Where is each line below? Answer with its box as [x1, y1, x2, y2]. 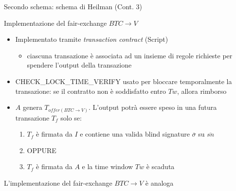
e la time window [82, 161, 133, 172]
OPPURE [27, 145, 56, 155]
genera [22, 102, 42, 112]
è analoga [145, 178, 174, 188]
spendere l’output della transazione [27, 60, 132, 70]
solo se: [60, 112, 82, 122]
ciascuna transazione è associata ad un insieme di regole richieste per [27, 50, 233, 60]
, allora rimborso [177, 86, 227, 96]
